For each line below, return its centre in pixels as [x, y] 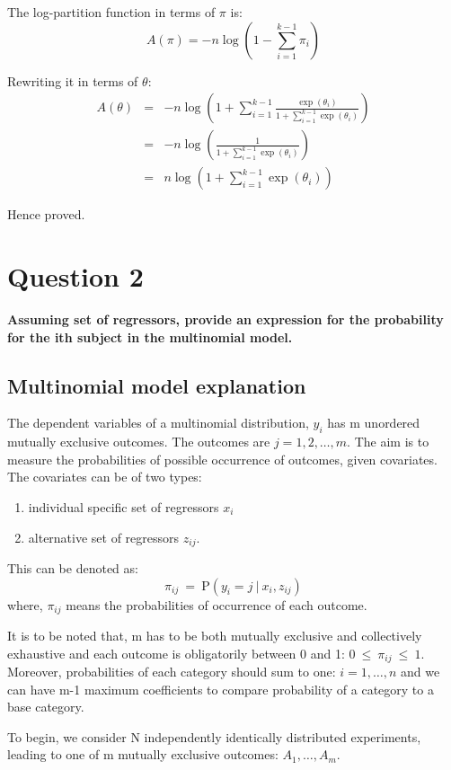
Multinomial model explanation [157, 385]
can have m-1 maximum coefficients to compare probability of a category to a [221, 689]
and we [420, 672]
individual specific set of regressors [124, 506]
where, [25, 604]
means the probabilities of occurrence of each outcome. [217, 604]
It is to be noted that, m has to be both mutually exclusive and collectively [215, 636]
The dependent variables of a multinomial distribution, [158, 423]
